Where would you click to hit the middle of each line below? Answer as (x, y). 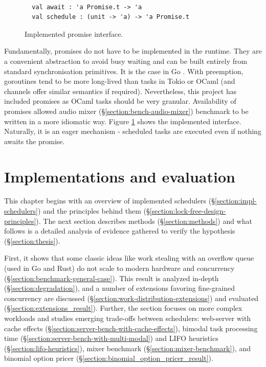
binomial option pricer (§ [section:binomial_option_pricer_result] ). (109, 358)
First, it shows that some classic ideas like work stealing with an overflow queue (129, 258)
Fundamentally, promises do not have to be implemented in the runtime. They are (133, 51)
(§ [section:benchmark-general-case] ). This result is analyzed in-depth (112, 278)
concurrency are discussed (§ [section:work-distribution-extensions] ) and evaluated (131, 298)
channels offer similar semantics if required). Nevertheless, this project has (120, 91)
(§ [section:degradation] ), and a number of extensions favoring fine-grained (119, 288)
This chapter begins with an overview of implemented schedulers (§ (110, 201)
